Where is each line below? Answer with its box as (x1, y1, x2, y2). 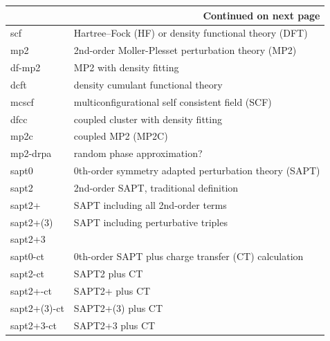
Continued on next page (203, 8, 320, 22)
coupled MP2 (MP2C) (73, 129, 168, 143)
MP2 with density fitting (73, 60, 179, 75)
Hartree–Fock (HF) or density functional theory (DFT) (73, 26, 308, 40)
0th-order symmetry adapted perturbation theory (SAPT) (73, 163, 320, 178)
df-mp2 (10, 60, 41, 75)
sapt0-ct (10, 249, 45, 264)
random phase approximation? (73, 146, 203, 160)
